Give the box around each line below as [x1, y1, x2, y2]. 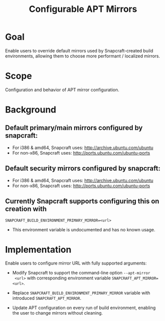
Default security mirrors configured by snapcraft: [5, 164, 161, 173]
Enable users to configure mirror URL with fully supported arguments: [5, 260, 147, 266]
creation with [5, 205, 47, 214]
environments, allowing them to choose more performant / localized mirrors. [5, 53, 161, 59]
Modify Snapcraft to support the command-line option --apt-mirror [12, 270, 151, 276]
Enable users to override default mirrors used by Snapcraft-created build [5, 48, 154, 53]
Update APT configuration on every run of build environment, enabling [12, 305, 156, 311]
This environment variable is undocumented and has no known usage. [12, 226, 156, 232]
